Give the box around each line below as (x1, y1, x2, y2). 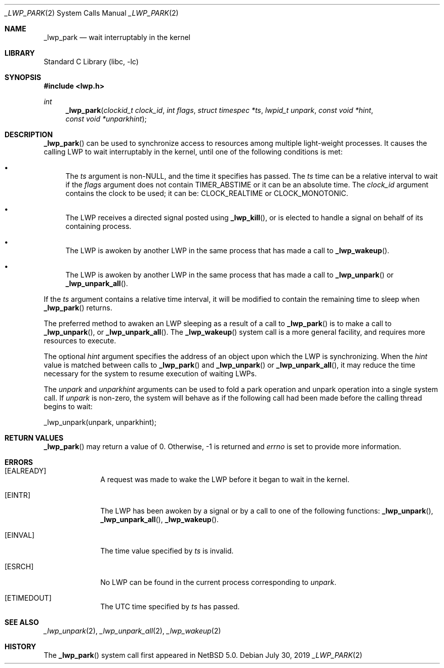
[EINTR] (5, 491, 30, 499)
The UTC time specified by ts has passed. (100, 602, 240, 611)
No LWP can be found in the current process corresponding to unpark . (100, 578, 337, 586)
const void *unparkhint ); (65, 114, 147, 123)
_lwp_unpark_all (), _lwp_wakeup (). (100, 515, 219, 524)
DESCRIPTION (5, 130, 53, 139)
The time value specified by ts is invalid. (100, 546, 234, 555)
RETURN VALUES (5, 434, 64, 442)
